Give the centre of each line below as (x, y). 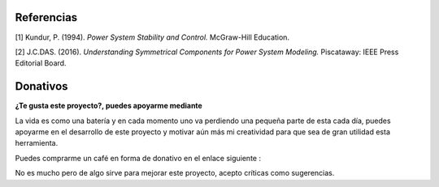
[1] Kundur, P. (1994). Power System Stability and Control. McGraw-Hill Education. (152, 37)
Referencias (46, 17)
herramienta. (37, 143)
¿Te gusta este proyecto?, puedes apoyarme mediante (109, 106)
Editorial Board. (41, 63)
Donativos (41, 86)
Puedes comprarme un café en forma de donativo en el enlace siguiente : (138, 158)
